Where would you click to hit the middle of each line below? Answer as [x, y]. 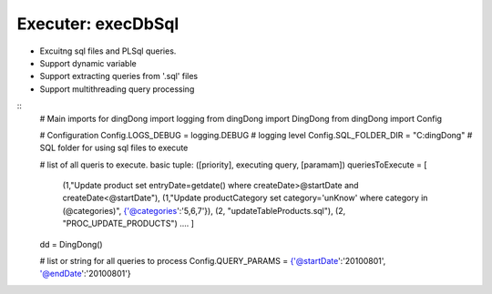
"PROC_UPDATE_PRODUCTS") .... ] [128, 224]
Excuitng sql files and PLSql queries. [108, 51]
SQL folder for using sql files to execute [114, 148]
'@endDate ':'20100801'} [85, 274]
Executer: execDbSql [98, 24]
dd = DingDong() [72, 244]
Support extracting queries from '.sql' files [119, 76]
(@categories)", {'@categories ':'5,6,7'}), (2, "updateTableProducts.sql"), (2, [204, 210]
